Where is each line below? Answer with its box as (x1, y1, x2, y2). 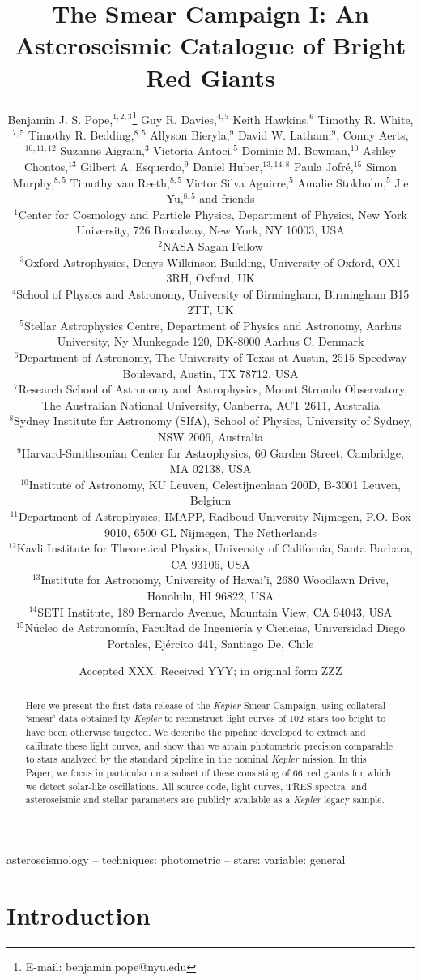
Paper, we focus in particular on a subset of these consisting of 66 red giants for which (25, 766, 392, 780)
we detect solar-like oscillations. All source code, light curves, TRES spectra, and (25, 779, 368, 793)
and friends (199, 190, 255, 207)
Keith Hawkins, (232, 110, 310, 127)
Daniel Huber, (193, 157, 263, 174)
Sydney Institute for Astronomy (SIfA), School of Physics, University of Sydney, (14, 412, 412, 429)
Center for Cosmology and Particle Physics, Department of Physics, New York (18, 205, 407, 222)
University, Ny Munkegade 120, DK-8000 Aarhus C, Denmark (57, 333, 364, 350)
